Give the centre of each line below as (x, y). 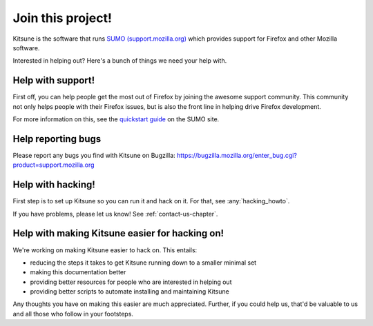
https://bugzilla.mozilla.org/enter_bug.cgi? (237, 155)
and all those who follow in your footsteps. (73, 314)
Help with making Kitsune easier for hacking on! (118, 233)
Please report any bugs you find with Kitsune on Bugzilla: (94, 155)
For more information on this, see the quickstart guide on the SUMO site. (116, 119)
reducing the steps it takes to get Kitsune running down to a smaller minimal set (143, 263)
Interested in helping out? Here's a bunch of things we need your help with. (120, 61)
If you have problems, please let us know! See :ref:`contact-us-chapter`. (115, 214)
